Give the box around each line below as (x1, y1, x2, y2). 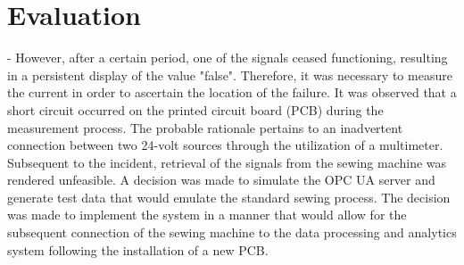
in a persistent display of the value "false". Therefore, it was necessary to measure (7, 65, 452, 84)
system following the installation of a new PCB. (7, 240, 269, 259)
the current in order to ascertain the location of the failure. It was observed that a (7, 83, 457, 102)
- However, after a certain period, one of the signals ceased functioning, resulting (7, 48, 448, 67)
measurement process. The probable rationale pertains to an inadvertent (7, 118, 403, 137)
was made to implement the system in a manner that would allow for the (7, 205, 407, 224)
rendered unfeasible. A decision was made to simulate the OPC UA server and (7, 170, 435, 189)
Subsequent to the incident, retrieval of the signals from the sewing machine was (7, 153, 447, 171)
